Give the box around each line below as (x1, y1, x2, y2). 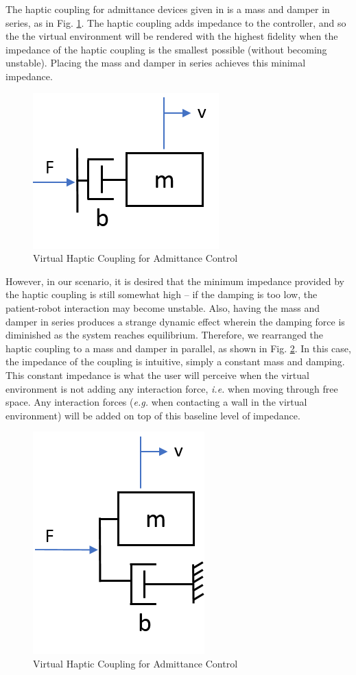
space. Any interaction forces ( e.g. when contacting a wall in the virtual (5, 395, 307, 409)
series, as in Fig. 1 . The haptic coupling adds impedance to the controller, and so (5, 15, 346, 29)
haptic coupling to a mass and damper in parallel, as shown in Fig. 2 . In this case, (5, 341, 351, 355)
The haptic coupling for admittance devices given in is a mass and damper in (5, 2, 330, 16)
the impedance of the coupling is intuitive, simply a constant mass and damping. (5, 354, 345, 369)
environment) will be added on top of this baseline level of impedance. (5, 408, 300, 422)
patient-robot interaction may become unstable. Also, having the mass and (5, 300, 320, 315)
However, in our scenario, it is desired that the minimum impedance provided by (5, 273, 344, 288)
